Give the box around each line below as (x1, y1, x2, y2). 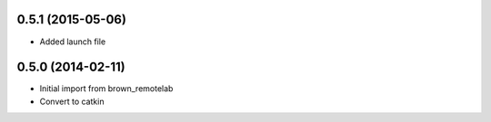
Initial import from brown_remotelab (39, 83, 174, 94)
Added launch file (39, 36, 106, 47)
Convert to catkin (39, 96, 105, 107)
